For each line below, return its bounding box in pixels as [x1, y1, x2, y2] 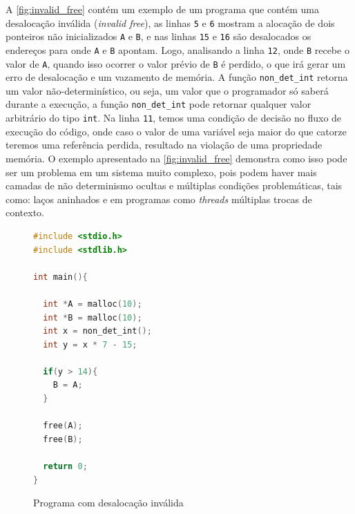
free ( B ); [43, 434, 83, 444]
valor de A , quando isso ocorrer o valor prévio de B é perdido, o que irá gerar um [6, 56, 346, 70]
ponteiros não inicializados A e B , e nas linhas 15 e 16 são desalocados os [6, 29, 311, 44]
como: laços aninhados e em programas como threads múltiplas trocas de [6, 191, 312, 206]
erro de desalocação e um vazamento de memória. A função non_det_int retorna [6, 70, 348, 84]
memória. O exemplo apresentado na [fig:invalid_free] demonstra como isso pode [6, 151, 347, 165]
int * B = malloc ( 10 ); [43, 312, 142, 323]
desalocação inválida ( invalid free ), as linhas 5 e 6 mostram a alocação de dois [6, 15, 335, 30]
